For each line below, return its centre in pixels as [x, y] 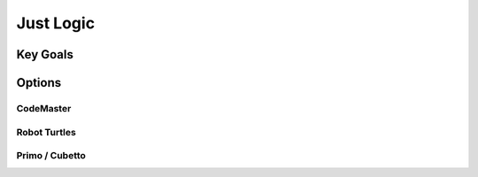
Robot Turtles [46, 132]
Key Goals [45, 54]
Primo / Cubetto [51, 156]
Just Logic [56, 23]
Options [39, 83]
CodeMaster [44, 108]
